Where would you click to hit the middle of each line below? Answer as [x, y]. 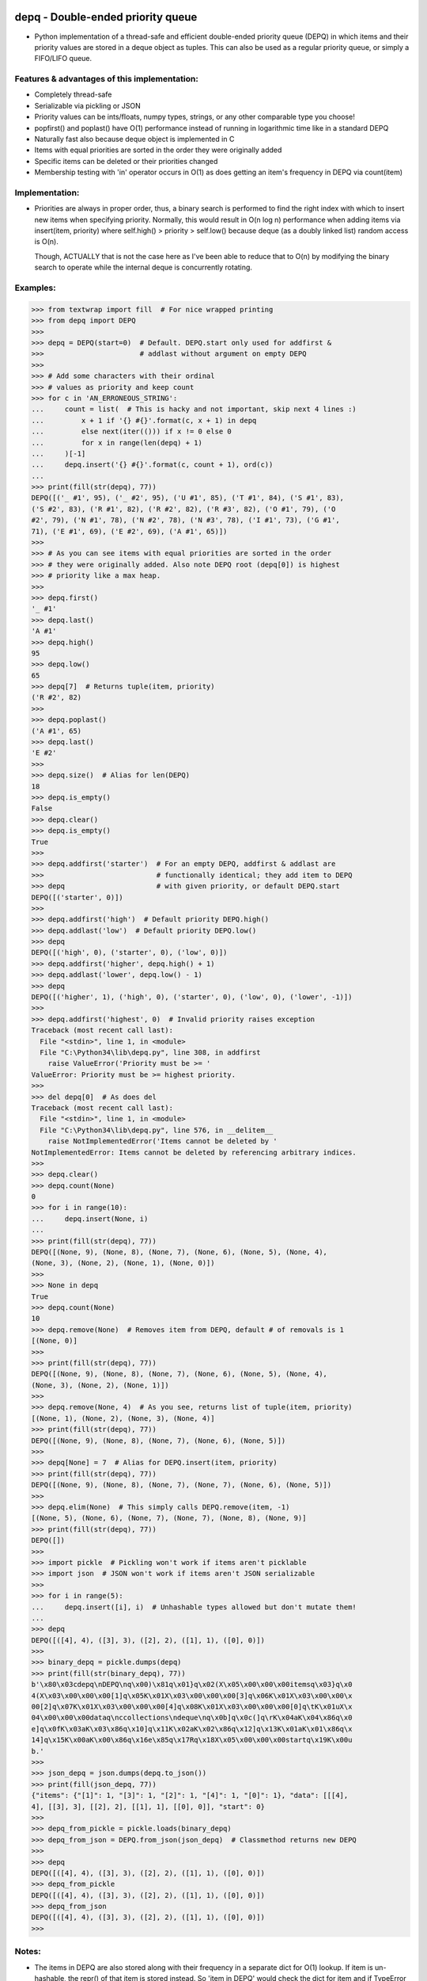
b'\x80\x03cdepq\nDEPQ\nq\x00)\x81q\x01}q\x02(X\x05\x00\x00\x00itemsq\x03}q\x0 [192, 1685]
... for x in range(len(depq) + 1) [117, 443]
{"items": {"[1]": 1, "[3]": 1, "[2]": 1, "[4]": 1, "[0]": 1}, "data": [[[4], [190, 1796]
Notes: [28, 1952]
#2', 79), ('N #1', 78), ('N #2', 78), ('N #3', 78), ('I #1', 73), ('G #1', [185, 520]
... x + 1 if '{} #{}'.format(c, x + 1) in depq [144, 420]
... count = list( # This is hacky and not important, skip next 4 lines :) [194, 409]
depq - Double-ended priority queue [106, 17]
